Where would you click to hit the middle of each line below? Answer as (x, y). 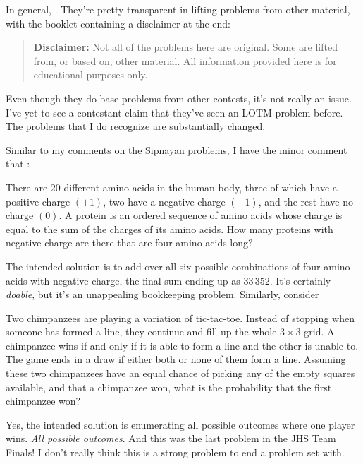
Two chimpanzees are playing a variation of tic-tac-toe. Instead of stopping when (180, 317)
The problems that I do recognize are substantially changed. (136, 126)
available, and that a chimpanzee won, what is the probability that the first (169, 387)
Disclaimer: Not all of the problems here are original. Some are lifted (185, 47)
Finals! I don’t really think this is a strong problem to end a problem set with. (175, 452)
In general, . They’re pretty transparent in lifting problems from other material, (178, 9)
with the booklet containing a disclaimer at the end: (118, 23)
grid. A (319, 332)
